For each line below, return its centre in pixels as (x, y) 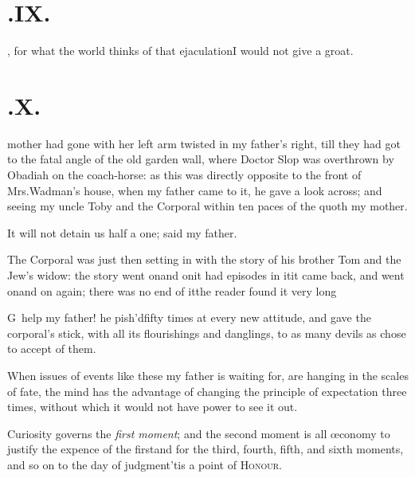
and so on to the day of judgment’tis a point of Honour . (145, 464)
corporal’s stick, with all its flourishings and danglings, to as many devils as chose (207, 333)
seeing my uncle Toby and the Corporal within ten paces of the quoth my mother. (207, 206)
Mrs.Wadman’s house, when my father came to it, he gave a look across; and (195, 190)
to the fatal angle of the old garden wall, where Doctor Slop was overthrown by (201, 159)
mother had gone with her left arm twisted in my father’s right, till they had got (204, 143)
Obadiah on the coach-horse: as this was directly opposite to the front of (184, 175)
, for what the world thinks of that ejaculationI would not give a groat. (180, 51)
